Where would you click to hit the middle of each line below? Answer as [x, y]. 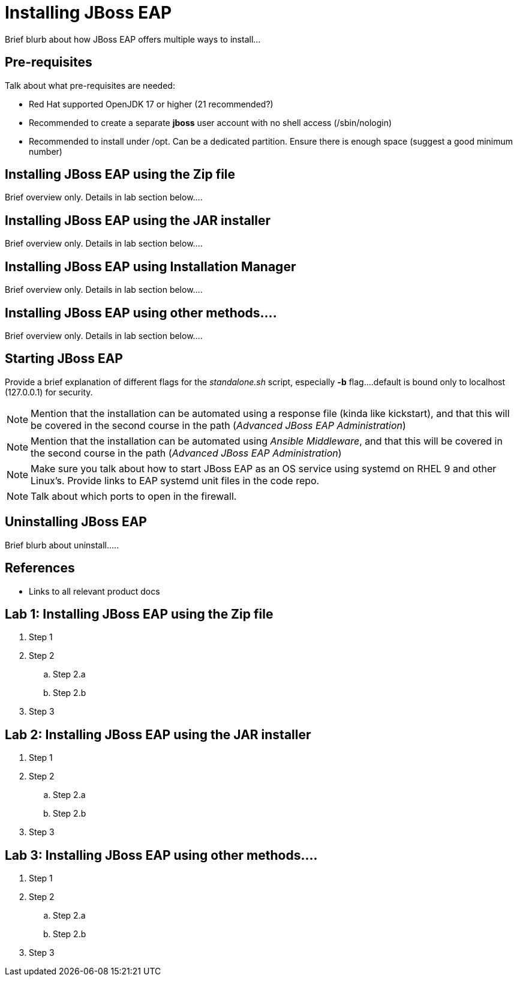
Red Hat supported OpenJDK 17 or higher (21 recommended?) [151, 104]
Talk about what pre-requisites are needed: [90, 85]
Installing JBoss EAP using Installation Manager [151, 266]
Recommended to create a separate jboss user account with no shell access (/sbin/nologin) [211, 122]
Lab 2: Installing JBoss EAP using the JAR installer [158, 734]
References [40, 568]
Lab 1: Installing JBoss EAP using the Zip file [139, 614]
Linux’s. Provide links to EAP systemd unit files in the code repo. [175, 480]
